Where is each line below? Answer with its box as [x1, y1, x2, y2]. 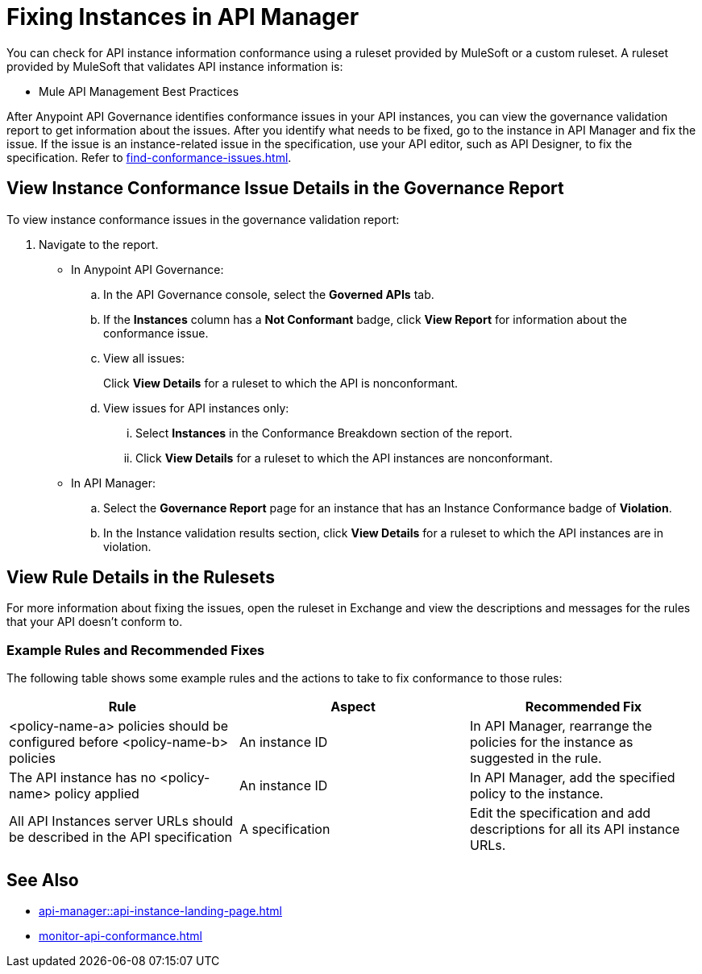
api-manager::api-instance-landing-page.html [39, 904, 282, 918]
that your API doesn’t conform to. [6, 615, 183, 629]
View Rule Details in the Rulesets [6, 567, 275, 588]
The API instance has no [9, 769, 156, 786]
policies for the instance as [469, 734, 633, 751]
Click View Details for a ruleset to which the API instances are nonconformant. [135, 450, 553, 465]
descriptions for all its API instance [469, 821, 680, 838]
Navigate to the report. [39, 237, 159, 251]
